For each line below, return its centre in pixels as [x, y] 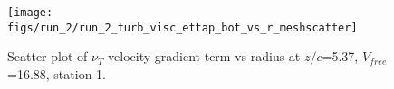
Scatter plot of [48, 56]
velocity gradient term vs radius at [204, 56]
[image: [30, 13]
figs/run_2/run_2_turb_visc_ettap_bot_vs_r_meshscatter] [183, 27]
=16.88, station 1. [57, 73]
